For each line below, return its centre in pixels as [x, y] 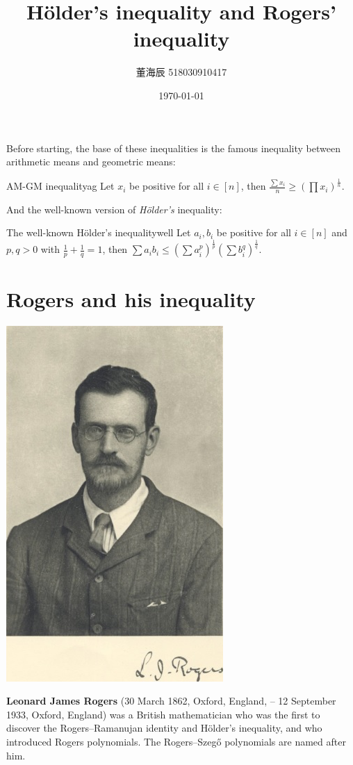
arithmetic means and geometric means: [91, 162]
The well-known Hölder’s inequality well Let [99, 232]
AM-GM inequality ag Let [60, 186]
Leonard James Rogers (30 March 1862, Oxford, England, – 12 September [171, 701]
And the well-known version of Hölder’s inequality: [114, 209]
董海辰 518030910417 [181, 72]
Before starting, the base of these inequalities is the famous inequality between [173, 148]
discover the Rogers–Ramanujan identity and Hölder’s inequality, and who [164, 728]
